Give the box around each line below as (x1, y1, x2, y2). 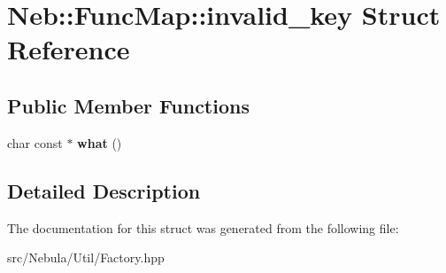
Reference (7, 31, 130, 67)
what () (77, 133, 122, 152)
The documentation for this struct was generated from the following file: (7, 218, 399, 237)
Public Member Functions (7, 91, 250, 119)
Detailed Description (7, 176, 201, 204)
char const (7, 133, 63, 152)
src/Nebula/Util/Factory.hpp (7, 248, 165, 267)
